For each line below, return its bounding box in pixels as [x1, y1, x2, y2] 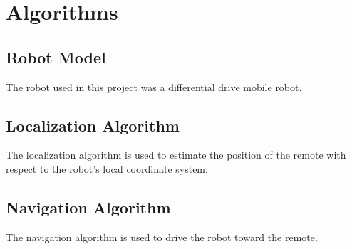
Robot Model [6, 46, 106, 68]
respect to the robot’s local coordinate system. [6, 161, 208, 176]
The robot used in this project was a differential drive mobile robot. [6, 79, 302, 94]
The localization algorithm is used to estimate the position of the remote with [6, 147, 346, 162]
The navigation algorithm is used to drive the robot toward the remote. [6, 229, 318, 244]
